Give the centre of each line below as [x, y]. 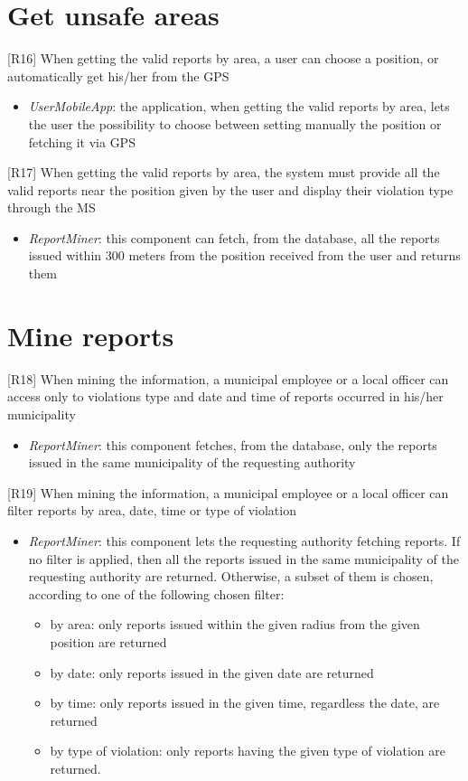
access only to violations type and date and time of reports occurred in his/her [225, 396]
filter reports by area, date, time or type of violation [152, 510]
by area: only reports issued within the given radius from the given [235, 624]
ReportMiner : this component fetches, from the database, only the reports [233, 444]
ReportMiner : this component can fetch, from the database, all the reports [234, 237]
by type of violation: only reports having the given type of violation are [248, 751]
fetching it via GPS [82, 141]
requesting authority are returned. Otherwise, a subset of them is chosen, [231, 576]
